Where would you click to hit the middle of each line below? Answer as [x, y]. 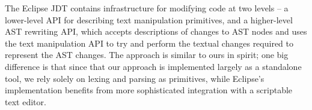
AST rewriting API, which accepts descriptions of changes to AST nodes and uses [156, 31]
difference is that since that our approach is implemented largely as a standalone [153, 66]
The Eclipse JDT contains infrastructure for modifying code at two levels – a [147, 8]
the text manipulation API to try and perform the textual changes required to [149, 43]
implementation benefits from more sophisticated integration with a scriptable [149, 90]
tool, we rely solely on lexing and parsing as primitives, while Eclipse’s [135, 78]
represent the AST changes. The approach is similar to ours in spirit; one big [147, 55]
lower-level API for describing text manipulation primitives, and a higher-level [149, 19]
